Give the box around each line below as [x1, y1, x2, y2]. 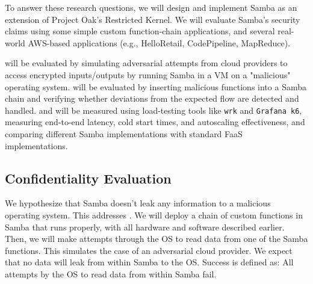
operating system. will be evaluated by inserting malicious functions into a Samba [5, 80, 306, 93]
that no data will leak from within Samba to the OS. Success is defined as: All [5, 256, 294, 268]
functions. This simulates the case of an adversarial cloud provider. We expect [5, 244, 293, 256]
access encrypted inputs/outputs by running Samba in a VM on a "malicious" [5, 68, 291, 81]
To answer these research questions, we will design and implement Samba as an [5, 1, 297, 13]
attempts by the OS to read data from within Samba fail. [5, 267, 217, 280]
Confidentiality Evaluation [5, 168, 172, 187]
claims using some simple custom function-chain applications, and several [5, 25, 275, 37]
